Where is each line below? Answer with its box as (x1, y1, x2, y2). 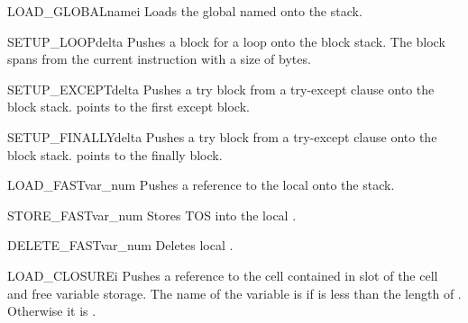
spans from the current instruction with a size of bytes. (7, 49, 311, 68)
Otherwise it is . (7, 301, 96, 320)
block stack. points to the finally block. (7, 145, 223, 164)
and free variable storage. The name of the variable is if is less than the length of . (7, 283, 462, 302)
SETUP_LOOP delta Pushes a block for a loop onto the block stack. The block (7, 31, 445, 50)
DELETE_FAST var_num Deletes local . (7, 236, 234, 255)
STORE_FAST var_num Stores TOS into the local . (7, 205, 297, 224)
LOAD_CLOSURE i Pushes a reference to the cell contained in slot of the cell (7, 265, 438, 284)
